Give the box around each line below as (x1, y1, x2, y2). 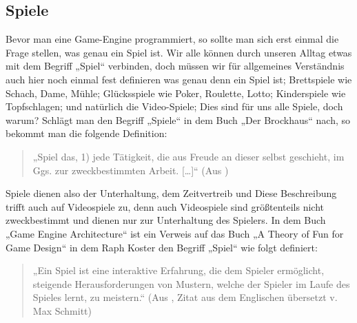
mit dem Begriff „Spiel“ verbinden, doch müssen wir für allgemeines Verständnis (6, 59, 345, 73)
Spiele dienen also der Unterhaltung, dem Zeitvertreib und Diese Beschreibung (6, 186, 337, 200)
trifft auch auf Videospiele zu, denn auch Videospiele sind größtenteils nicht (6, 199, 324, 213)
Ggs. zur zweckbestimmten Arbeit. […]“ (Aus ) (32, 163, 229, 177)
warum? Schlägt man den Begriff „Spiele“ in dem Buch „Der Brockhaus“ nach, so (6, 112, 350, 127)
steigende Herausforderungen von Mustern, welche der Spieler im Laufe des (32, 276, 350, 291)
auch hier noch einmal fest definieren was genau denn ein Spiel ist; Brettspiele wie (6, 72, 352, 86)
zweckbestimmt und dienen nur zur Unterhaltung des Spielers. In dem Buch (6, 213, 326, 227)
